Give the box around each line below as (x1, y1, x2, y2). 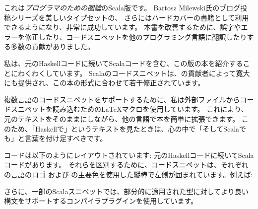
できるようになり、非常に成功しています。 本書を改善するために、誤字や (4, 22, 241, 32)
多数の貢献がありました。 (10, 41, 94, 52)
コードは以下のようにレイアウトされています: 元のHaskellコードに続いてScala (4, 149, 254, 160)
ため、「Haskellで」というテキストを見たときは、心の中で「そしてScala (10, 123, 240, 134)
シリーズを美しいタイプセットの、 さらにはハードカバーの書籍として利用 (10, 12, 249, 22)
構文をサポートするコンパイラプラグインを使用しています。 (4, 196, 198, 206)
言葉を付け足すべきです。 (24, 133, 107, 143)
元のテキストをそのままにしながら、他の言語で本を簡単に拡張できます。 (4, 113, 240, 124)
